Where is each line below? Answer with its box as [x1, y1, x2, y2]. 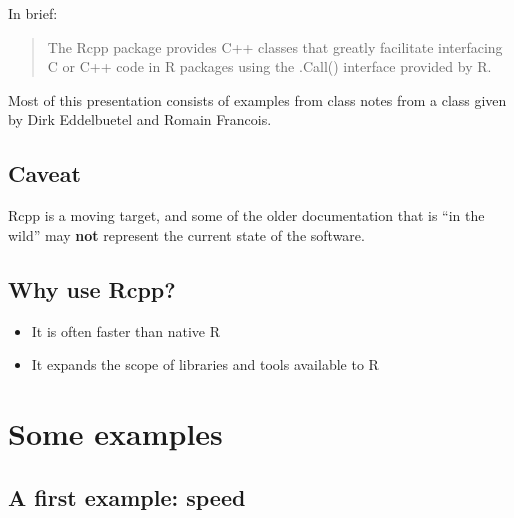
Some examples [8, 412, 223, 453]
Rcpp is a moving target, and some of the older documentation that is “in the [8, 205, 485, 226]
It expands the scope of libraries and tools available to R [31, 354, 379, 375]
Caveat [8, 158, 81, 189]
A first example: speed [8, 481, 246, 512]
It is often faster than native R [31, 320, 221, 341]
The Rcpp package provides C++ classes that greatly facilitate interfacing [47, 36, 503, 57]
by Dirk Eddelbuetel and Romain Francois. [8, 109, 272, 130]
